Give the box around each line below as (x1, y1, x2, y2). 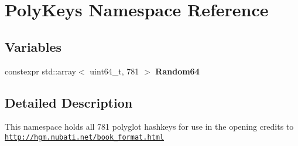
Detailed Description (5, 93, 133, 111)
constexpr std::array (5, 65, 77, 77)
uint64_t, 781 (90, 65, 139, 77)
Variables (5, 37, 62, 55)
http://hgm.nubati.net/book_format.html (5, 133, 165, 141)
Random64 (155, 65, 200, 77)
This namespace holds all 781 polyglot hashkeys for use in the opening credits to (5, 120, 294, 133)
